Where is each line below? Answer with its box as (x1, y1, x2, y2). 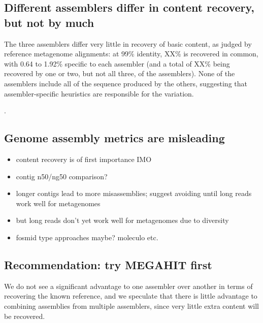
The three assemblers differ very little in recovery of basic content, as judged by (4, 38, 252, 49)
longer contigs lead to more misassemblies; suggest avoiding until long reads (16, 188, 252, 199)
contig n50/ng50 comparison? (16, 171, 108, 181)
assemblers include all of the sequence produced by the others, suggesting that (4, 78, 247, 88)
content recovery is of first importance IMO (16, 153, 152, 164)
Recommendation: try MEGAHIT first (4, 256, 212, 272)
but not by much (4, 14, 94, 30)
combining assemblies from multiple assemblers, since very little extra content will (4, 300, 259, 311)
